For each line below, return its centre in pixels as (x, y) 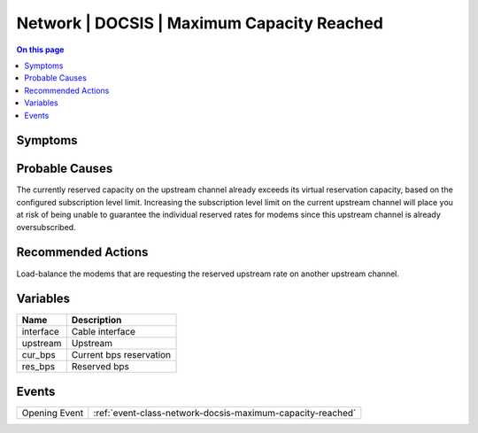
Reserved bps (100, 367)
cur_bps (39, 355)
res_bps (39, 367)
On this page (40, 50)
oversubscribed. (46, 227)
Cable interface (104, 332)
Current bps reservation (121, 355)
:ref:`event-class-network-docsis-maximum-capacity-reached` (225, 413)
